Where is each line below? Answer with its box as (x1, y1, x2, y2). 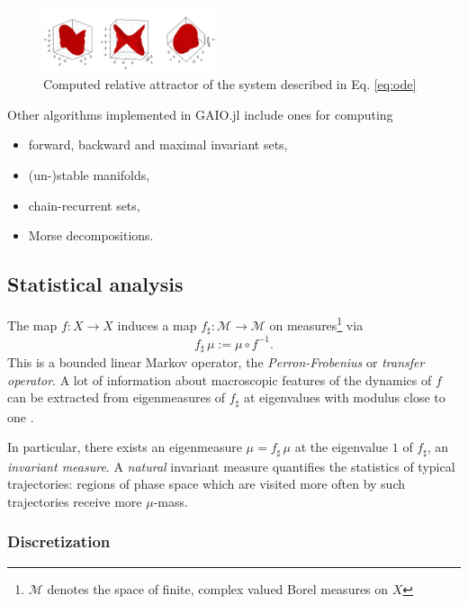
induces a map (117, 315, 197, 334)
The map (7, 315, 58, 334)
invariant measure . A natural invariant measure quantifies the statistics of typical (7, 456, 455, 475)
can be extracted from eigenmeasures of (7, 388, 226, 407)
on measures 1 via (269, 312, 364, 334)
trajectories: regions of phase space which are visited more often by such (7, 474, 406, 493)
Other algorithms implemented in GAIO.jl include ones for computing (7, 104, 393, 123)
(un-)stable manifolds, (28, 165, 150, 184)
